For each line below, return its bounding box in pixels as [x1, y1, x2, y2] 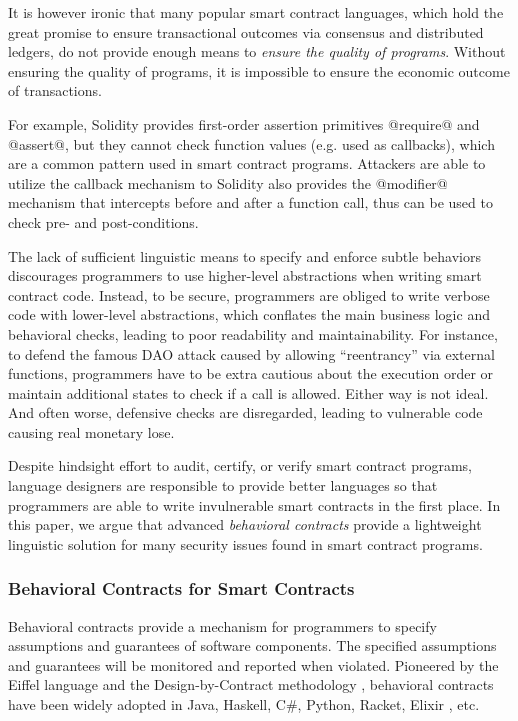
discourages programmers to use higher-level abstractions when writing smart [8, 265, 482, 286]
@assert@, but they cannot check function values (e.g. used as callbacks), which [8, 133, 495, 154]
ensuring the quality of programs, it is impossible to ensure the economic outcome [8, 60, 510, 81]
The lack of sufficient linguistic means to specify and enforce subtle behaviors [8, 245, 482, 266]
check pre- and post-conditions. [8, 211, 199, 232]
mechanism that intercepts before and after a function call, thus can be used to [8, 192, 493, 213]
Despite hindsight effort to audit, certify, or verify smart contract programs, [8, 455, 473, 476]
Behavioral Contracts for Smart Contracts [8, 576, 355, 601]
